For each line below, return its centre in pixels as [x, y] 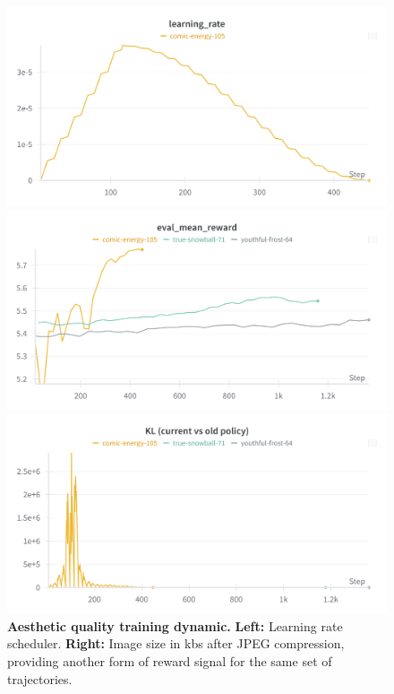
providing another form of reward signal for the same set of [170, 661]
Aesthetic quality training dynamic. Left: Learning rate [175, 625]
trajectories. [40, 678]
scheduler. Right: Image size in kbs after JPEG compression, [176, 643]
